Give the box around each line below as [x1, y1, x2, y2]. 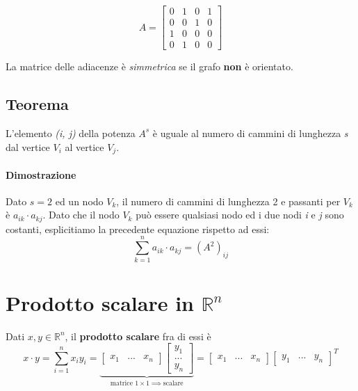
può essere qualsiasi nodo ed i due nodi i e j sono [136, 207, 344, 222]
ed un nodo [55, 193, 104, 208]
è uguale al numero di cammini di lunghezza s [152, 125, 348, 140]
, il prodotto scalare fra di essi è [65, 328, 211, 343]
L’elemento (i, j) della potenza [6, 125, 136, 140]
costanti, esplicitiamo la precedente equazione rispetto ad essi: [6, 221, 270, 236]
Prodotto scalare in [6, 288, 194, 317]
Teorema [6, 93, 69, 115]
